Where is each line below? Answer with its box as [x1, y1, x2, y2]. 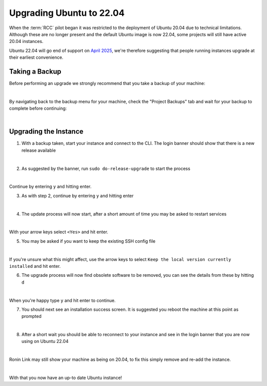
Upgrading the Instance [9, 128, 84, 136]
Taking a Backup [9, 67, 61, 76]
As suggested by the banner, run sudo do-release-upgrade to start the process [21, 166, 190, 172]
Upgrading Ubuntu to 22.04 [9, 7, 125, 18]
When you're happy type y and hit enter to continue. [9, 297, 116, 303]
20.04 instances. [9, 39, 44, 44]
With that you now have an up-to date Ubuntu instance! [9, 375, 122, 381]
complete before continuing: [9, 105, 67, 111]
